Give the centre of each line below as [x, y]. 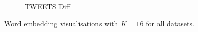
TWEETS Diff [47, 6]
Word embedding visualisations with [61, 23]
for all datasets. [170, 23]
